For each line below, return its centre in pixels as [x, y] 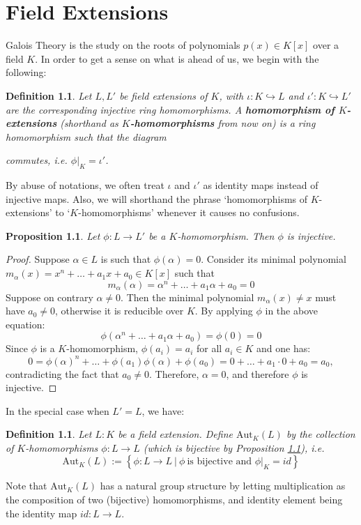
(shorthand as [89, 123]
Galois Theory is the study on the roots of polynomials [123, 45]
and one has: [284, 348]
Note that [26, 486]
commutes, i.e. [37, 160]
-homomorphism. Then [226, 235]
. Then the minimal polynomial [187, 297]
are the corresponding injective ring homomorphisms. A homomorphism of [170, 109]
